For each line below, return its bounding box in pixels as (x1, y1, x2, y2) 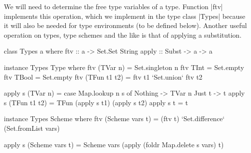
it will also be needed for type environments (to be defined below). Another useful (4, 20, 247, 30)
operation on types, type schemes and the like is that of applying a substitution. (4, 29, 242, 40)
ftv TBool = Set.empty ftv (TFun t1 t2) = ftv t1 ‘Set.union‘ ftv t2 (4, 71, 203, 82)
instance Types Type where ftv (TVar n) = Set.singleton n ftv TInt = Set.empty (4, 62, 244, 72)
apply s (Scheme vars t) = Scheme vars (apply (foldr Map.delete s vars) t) (4, 139, 224, 149)
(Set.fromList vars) (4, 123, 60, 133)
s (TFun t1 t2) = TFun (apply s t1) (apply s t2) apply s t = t (4, 97, 188, 107)
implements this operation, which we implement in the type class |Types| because (4, 11, 245, 21)
